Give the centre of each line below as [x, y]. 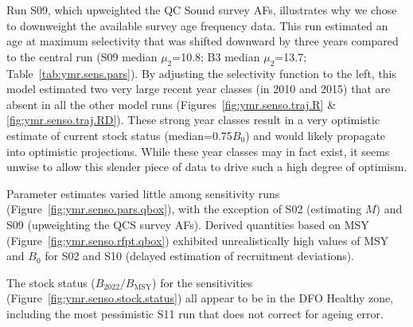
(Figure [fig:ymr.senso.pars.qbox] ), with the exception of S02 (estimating [184, 209]
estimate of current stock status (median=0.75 [119, 135]
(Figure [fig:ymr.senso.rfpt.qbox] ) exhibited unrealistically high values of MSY [198, 240]
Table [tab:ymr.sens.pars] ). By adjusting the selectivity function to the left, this [202, 73]
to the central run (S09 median [82, 56]
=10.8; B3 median [216, 56]
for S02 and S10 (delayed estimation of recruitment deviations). [200, 256]
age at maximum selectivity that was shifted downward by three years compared [203, 41]
